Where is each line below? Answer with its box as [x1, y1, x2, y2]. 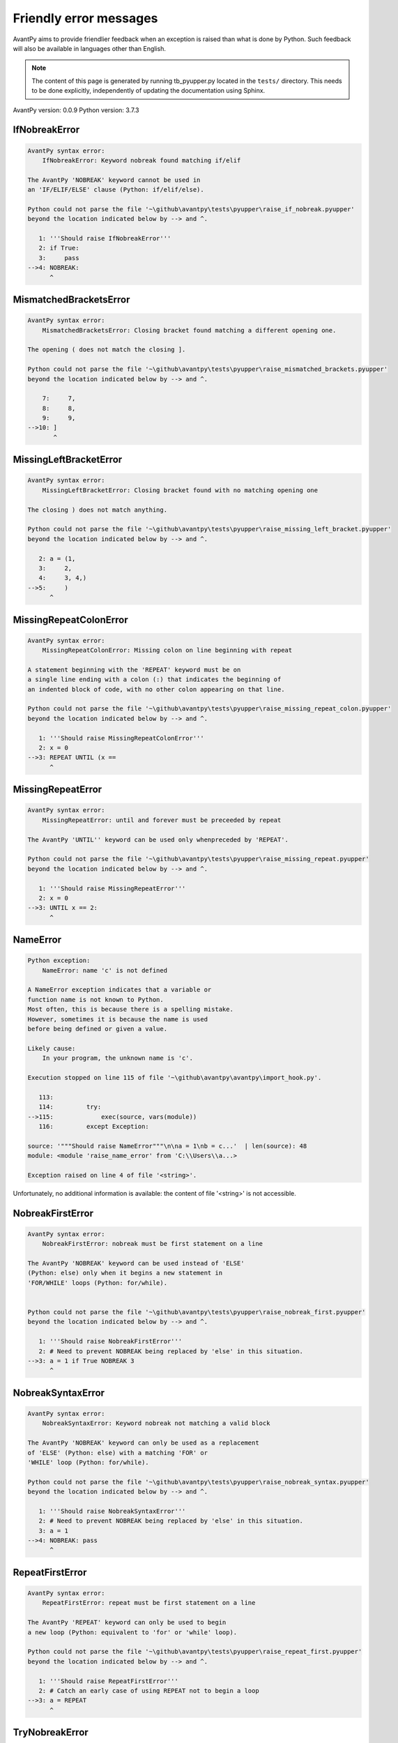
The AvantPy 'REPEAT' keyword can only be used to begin [27, 1618, 227, 1627]
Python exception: [27, 957, 91, 965]
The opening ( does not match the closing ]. [27, 346, 186, 353]
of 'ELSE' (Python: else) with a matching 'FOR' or [27, 1449, 208, 1456]
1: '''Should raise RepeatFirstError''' [38, 1677, 179, 1685]
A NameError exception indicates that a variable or [27, 986, 212, 994]
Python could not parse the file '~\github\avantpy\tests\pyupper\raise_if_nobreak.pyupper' [27, 205, 355, 213]
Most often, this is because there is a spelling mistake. [27, 1005, 234, 1014]
